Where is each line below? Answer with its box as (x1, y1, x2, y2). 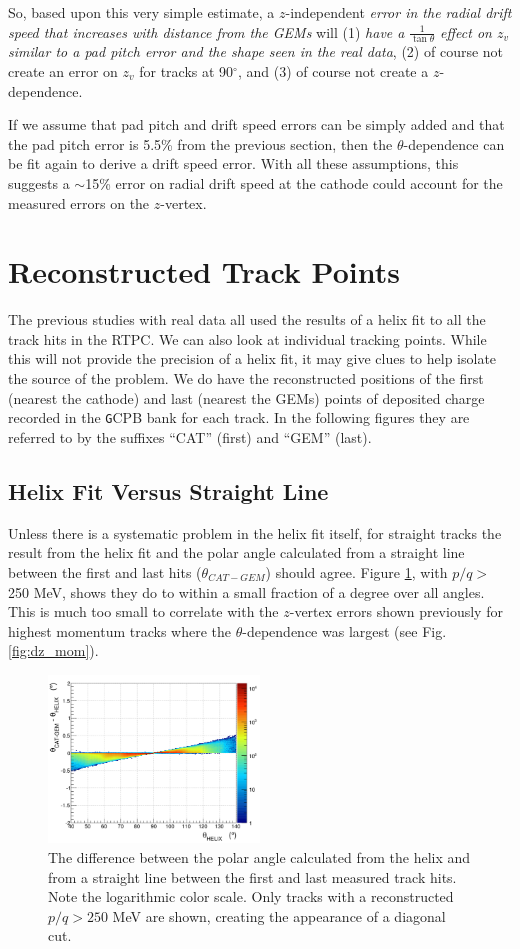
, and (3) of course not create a (237, 61, 429, 82)
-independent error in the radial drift (285, 2, 512, 22)
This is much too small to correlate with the (8, 601, 279, 622)
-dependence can (403, 133, 505, 154)
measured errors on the (8, 192, 150, 213)
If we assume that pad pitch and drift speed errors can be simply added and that (8, 114, 505, 135)
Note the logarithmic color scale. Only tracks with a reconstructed (48, 886, 454, 907)
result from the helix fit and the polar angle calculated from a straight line (8, 542, 465, 563)
